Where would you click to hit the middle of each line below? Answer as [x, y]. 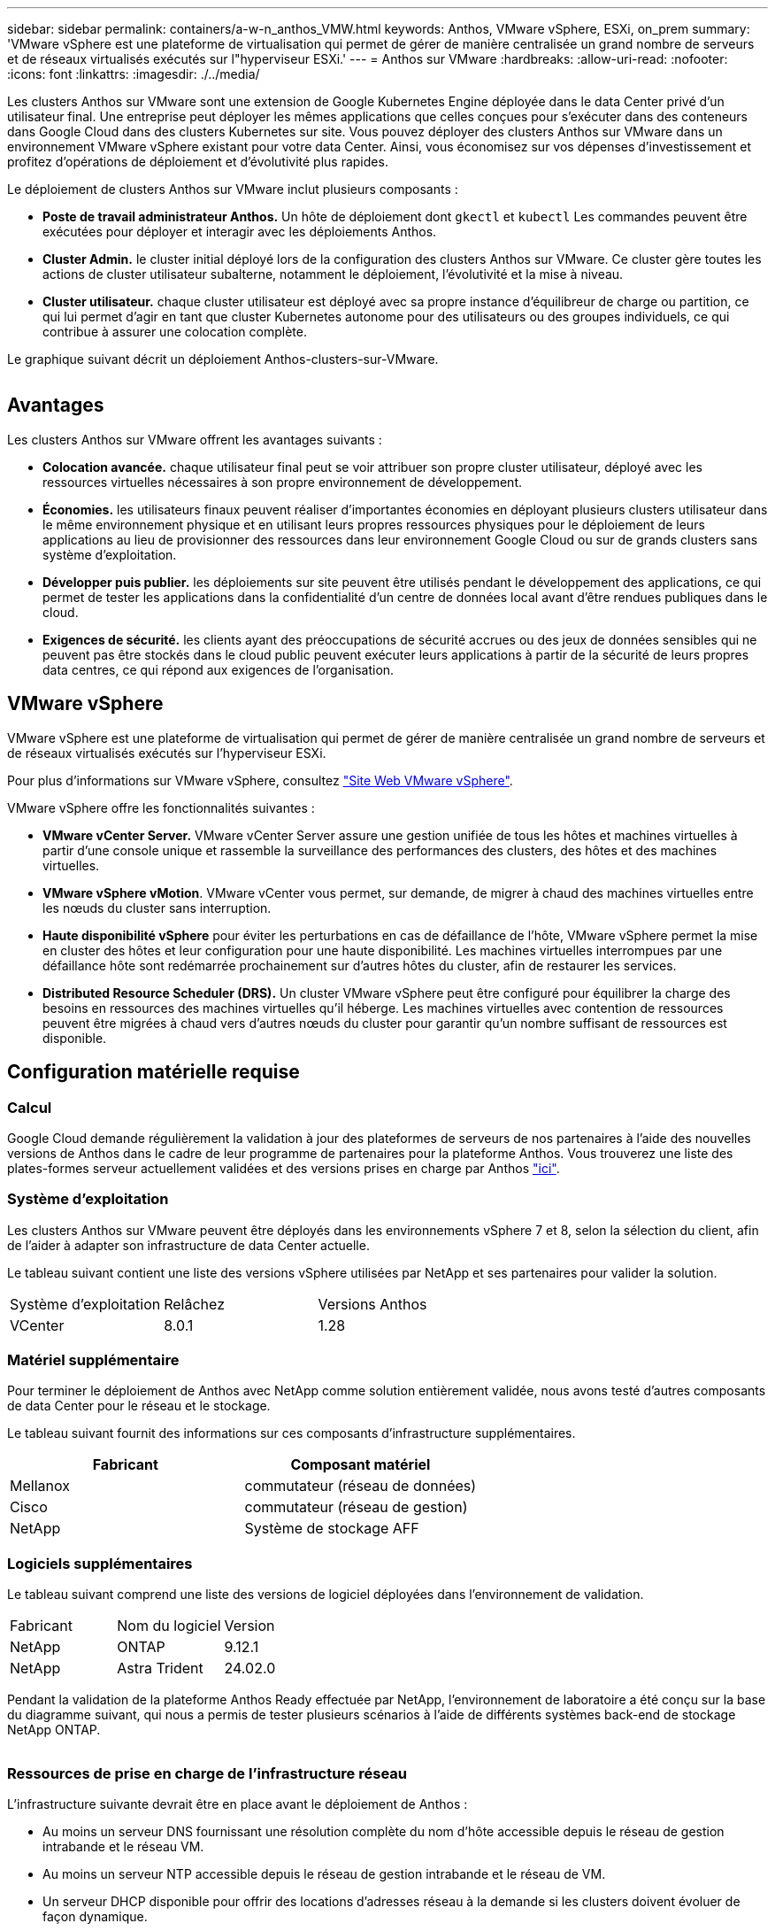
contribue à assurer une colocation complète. [175, 332]
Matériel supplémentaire [93, 1360]
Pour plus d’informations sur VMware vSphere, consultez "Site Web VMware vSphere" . [260, 780]
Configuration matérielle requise [153, 1072]
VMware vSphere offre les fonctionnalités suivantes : [161, 807]
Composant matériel [361, 1465]
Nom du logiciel [169, 1626]
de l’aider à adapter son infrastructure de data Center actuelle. [188, 1245]
